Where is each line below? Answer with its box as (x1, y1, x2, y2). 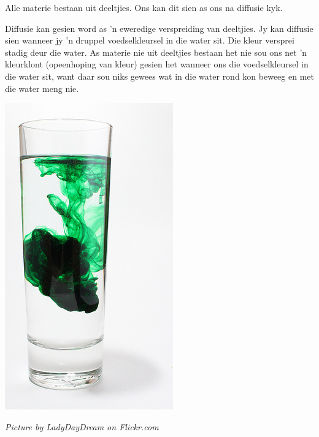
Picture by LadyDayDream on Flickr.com (5, 420, 159, 433)
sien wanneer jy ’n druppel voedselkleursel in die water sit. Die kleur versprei (5, 34, 294, 47)
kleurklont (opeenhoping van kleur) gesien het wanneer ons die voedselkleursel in (5, 58, 309, 70)
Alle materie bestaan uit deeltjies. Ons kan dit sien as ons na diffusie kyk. (5, 1, 283, 13)
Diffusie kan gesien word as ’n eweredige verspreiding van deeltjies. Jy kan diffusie (5, 21, 313, 34)
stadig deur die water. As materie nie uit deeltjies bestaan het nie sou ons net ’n (5, 45, 307, 58)
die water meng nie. (5, 82, 79, 94)
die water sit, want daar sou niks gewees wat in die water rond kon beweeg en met (5, 69, 314, 82)
